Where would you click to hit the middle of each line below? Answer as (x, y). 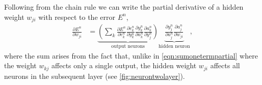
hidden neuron (174, 47)
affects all (225, 65)
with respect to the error (77, 17)
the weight (20, 65)
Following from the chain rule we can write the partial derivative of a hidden (124, 7)
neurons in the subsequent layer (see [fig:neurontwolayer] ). (95, 76)
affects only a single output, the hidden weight (124, 65)
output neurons (128, 46)
